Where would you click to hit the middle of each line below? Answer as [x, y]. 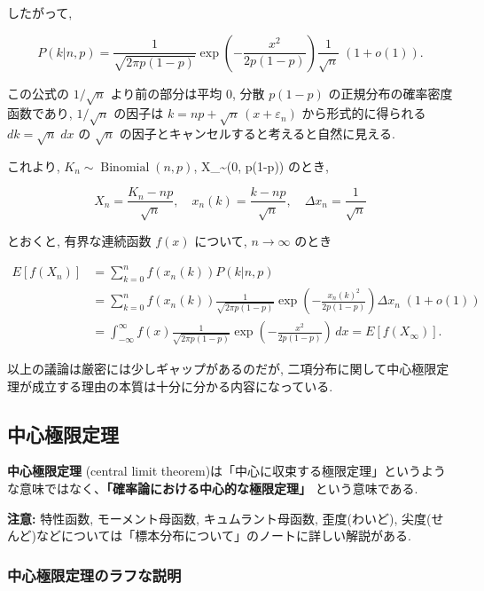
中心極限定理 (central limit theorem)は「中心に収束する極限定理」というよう [227, 471]
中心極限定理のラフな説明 [94, 575]
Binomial [125, 167]
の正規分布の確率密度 [390, 93]
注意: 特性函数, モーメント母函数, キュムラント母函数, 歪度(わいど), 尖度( [219, 518]
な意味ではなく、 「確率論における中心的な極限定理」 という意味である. [213, 488]
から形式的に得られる [364, 113]
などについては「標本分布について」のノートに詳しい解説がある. [224, 536]
